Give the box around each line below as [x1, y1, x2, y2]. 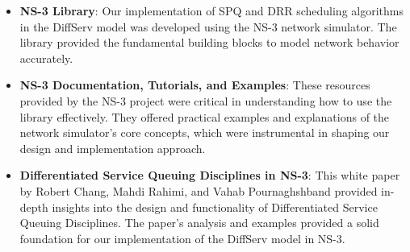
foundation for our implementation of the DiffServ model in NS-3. [19, 229, 345, 246]
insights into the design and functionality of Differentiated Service [52, 198, 378, 215]
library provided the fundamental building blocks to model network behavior [19, 34, 400, 51]
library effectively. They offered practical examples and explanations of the [19, 108, 390, 125]
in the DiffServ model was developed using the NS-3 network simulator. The [19, 18, 397, 35]
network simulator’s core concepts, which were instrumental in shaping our [19, 124, 390, 141]
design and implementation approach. [19, 139, 206, 156]
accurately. [19, 49, 73, 66]
